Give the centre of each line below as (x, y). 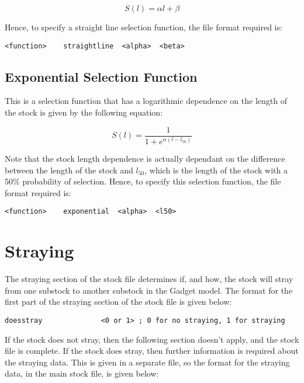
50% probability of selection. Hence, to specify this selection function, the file (143, 181)
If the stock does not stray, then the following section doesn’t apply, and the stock (152, 339)
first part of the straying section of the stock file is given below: (118, 302)
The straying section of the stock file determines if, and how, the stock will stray (149, 279)
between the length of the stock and (69, 170)
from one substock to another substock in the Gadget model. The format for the (149, 290)
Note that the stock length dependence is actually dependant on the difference (145, 159)
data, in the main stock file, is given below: (82, 373)
